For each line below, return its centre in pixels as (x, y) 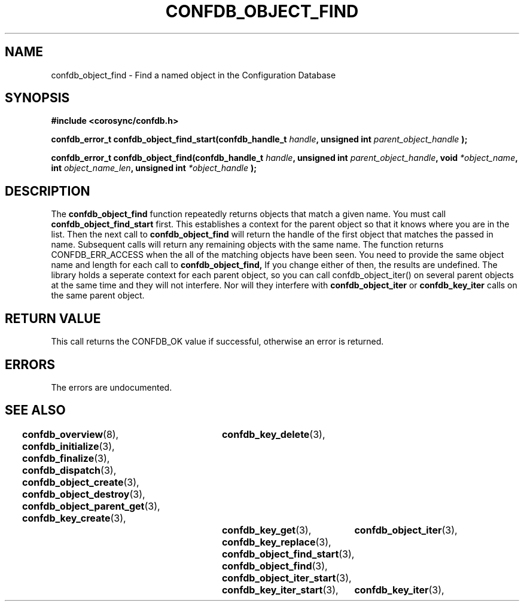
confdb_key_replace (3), (276, 542)
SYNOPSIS (37, 98)
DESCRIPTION (48, 191)
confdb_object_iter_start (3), (287, 578)
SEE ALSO (35, 410)
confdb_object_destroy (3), (84, 494)
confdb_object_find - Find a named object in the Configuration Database (194, 75)
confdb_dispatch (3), (69, 470)
